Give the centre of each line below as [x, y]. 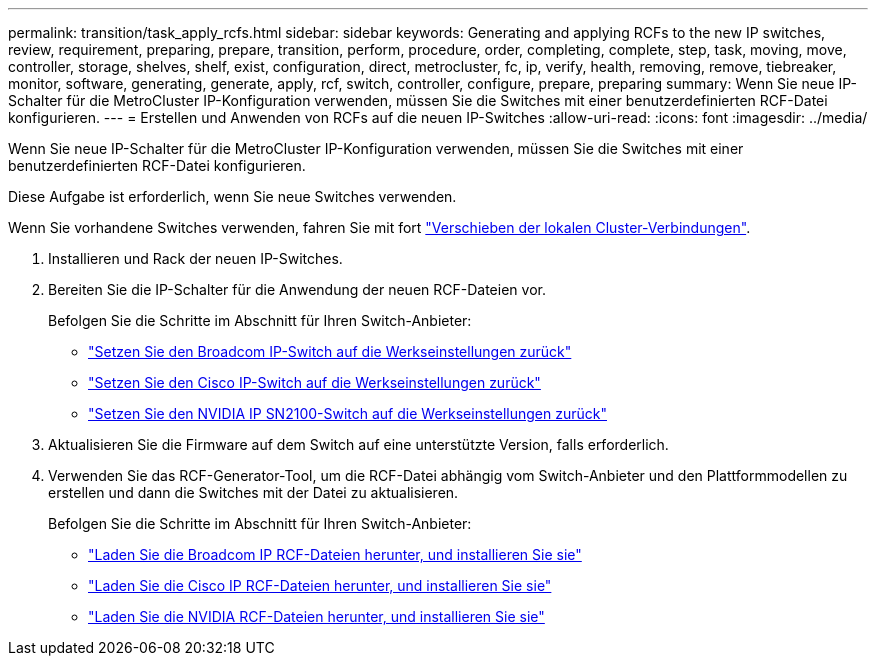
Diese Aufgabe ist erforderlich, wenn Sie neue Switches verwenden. [232, 196]
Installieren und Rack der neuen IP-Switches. [195, 258]
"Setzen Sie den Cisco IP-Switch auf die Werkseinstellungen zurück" [314, 382]
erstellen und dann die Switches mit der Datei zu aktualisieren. [253, 492]
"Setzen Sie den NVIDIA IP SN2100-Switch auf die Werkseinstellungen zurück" [347, 413]
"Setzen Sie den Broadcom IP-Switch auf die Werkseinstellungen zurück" [330, 351]
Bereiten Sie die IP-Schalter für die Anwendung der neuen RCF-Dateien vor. [297, 289]
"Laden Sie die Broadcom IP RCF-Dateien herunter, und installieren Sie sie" [335, 554]
